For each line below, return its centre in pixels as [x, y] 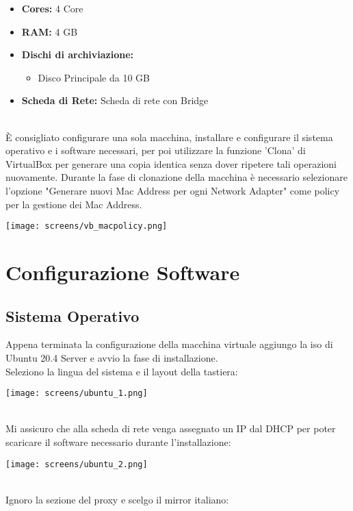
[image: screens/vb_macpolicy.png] [87, 226]
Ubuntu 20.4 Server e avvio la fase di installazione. [112, 357]
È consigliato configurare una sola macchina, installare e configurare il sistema [169, 137]
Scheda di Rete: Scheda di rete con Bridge [115, 100]
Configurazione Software [123, 272]
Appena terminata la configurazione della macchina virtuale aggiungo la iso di [169, 344]
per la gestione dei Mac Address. [74, 204]
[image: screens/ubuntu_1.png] [77, 394]
